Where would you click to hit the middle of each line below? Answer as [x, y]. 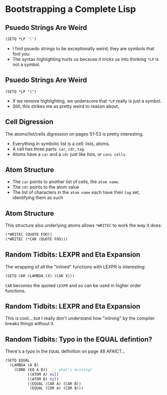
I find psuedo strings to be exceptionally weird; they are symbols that [83, 48]
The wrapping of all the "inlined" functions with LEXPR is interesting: [76, 267]
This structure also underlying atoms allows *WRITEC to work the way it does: [83, 225]
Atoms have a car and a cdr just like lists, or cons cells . [70, 154]
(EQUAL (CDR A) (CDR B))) [57, 388]
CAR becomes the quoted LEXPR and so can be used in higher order [73, 285]
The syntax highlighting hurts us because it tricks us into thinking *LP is [85, 59]
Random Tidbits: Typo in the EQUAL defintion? [79, 339]
